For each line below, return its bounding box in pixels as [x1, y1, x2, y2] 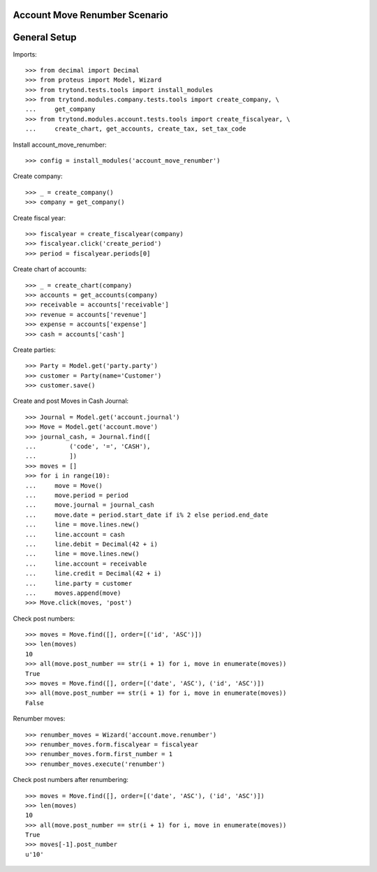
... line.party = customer [25, 579, 133, 587]
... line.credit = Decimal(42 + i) [25, 570, 162, 577]
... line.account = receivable [25, 559, 147, 568]
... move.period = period [25, 491, 129, 499]
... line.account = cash [25, 531, 125, 538]
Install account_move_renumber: [13, 140, 107, 149]
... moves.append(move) [25, 589, 121, 597]
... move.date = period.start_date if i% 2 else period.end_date [25, 510, 269, 519]
